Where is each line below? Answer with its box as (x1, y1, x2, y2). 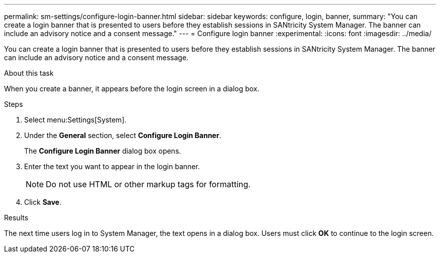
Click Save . (24, 198, 62, 206)
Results (4, 213, 29, 222)
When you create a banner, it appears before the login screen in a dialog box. (4, 84, 260, 93)
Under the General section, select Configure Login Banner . (24, 131, 222, 140)
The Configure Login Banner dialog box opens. (24, 147, 181, 155)
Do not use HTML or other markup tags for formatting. (46, 179, 251, 189)
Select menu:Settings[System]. (24, 115, 127, 124)
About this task (4, 69, 54, 77)
